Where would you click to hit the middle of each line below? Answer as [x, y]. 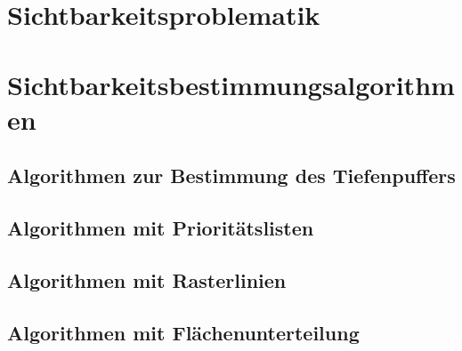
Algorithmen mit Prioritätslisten [161, 228]
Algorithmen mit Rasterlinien [147, 279]
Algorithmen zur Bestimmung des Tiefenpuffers [231, 175]
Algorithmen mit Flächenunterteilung [183, 332]
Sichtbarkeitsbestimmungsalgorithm [231, 84]
